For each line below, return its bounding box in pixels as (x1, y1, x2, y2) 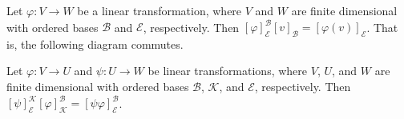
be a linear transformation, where (77, 2, 242, 18)
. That (366, 18, 398, 35)
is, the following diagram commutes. (6, 35, 184, 52)
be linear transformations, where (147, 62, 308, 79)
